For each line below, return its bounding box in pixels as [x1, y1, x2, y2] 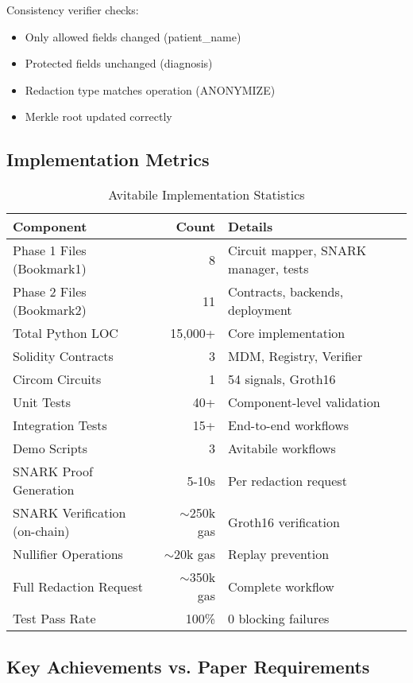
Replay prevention [228, 545, 330, 564]
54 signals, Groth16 [228, 370, 336, 389]
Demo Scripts [13, 439, 88, 458]
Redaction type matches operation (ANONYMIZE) [25, 81, 276, 98]
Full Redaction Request [13, 576, 143, 596]
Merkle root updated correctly [25, 108, 172, 125]
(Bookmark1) [13, 259, 87, 278]
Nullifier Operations [13, 545, 123, 564]
